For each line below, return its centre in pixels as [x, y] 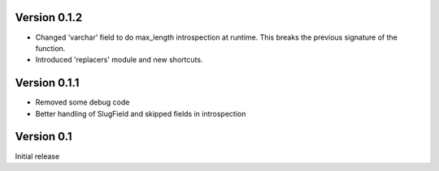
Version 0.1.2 [49, 17]
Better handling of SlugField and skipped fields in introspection [141, 113]
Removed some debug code [83, 102]
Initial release [37, 156]
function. [50, 48]
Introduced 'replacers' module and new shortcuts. [119, 60]
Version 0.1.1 [47, 83]
